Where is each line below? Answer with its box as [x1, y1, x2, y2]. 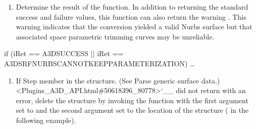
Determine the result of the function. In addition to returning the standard [16, 2, 248, 12]
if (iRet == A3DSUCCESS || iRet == [4, 48, 124, 59]
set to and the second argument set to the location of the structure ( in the [16, 105, 249, 115]
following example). [16, 114, 76, 125]
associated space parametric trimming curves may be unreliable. [16, 31, 215, 41]
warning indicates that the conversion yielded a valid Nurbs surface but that [16, 21, 252, 32]
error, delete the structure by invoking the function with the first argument [16, 95, 248, 105]
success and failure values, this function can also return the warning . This [16, 11, 246, 22]
